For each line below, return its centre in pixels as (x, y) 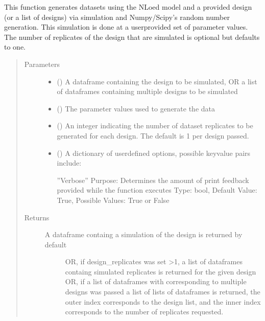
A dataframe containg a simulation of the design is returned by (143, 234)
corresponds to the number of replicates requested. (144, 312)
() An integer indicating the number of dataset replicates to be (155, 125)
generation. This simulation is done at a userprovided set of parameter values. (126, 27)
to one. (15, 47)
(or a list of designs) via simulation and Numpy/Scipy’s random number (117, 17)
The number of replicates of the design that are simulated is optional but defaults (132, 37)
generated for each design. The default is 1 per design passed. (153, 135)
